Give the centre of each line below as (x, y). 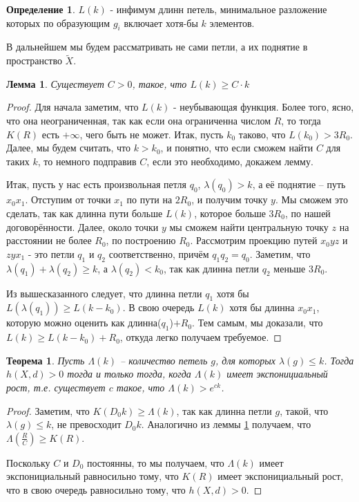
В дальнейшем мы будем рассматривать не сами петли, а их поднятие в (157, 47)
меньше (290, 268)
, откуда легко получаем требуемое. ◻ (201, 337)
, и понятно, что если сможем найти (237, 148)
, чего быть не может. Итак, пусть (152, 134)
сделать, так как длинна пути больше (85, 213)
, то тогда (301, 120)
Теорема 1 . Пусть (46, 360)
